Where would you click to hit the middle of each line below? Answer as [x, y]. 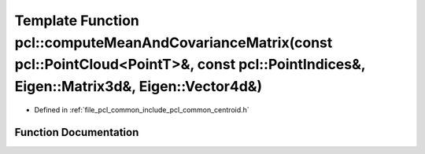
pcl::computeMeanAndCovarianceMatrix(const [174, 42]
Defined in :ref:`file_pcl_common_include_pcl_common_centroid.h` [142, 109]
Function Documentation [77, 132]
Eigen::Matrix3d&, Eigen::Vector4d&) [139, 87]
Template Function [77, 20]
